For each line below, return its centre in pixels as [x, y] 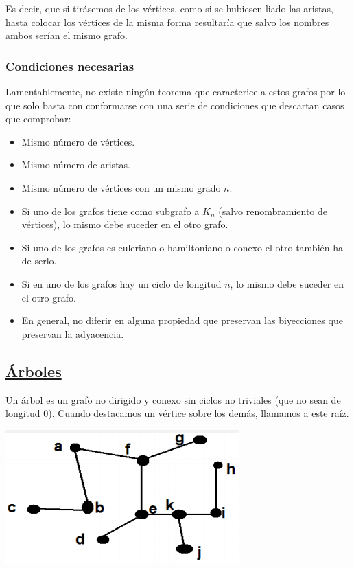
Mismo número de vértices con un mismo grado [121, 187]
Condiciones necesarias [70, 66]
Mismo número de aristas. [76, 164]
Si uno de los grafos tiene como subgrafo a [110, 211]
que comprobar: [38, 118]
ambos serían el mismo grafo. [67, 35]
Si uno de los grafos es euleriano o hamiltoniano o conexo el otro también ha [182, 247]
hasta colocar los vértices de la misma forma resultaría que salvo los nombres [167, 22]
